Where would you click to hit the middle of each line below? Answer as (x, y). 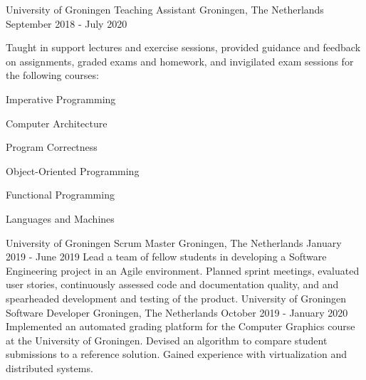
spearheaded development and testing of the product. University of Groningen (176, 298)
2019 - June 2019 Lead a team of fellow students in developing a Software (166, 257)
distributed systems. (49, 368)
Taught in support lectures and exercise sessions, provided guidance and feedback (183, 47)
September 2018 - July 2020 (67, 23)
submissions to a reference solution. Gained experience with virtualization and (176, 354)
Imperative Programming (61, 99)
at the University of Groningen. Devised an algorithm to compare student (167, 340)
